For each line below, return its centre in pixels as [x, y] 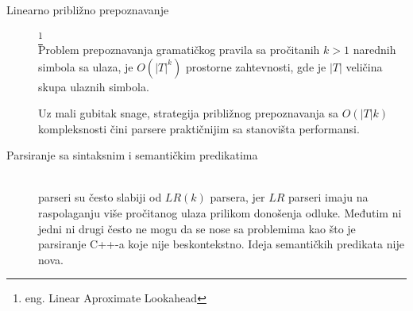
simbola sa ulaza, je [86, 66]
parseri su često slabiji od [100, 197]
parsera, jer [237, 197]
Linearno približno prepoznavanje [88, 10]
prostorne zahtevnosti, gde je [256, 66]
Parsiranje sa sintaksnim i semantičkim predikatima [132, 155]
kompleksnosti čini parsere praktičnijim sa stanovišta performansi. [199, 128]
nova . [51, 259]
